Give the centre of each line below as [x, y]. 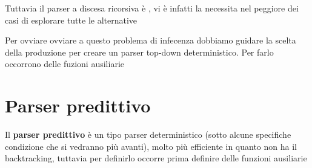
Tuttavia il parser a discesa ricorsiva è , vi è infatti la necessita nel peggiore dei [152, 8]
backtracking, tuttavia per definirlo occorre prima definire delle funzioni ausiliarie [156, 158]
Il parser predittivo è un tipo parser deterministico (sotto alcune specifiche [148, 134]
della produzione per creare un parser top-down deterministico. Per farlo [139, 52]
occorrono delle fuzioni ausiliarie [65, 64]
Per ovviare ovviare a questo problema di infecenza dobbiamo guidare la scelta [151, 40]
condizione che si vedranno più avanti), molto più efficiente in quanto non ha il [151, 146]
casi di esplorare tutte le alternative [71, 20]
